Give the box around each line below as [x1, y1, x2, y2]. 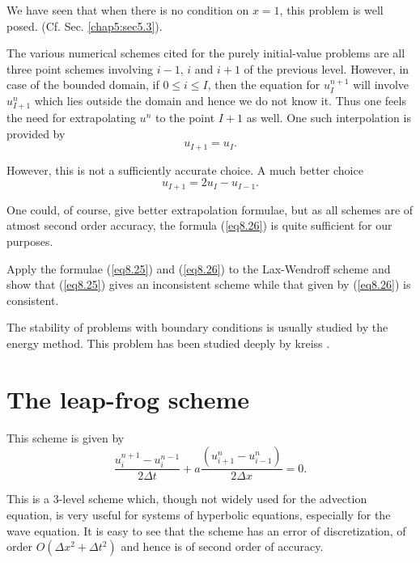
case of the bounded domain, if [6, 76, 159, 93]
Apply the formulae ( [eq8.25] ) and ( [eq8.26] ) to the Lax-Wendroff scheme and [6, 260, 391, 277]
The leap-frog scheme [6, 382, 250, 415]
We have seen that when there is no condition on [6, 2, 249, 18]
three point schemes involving [6, 60, 154, 77]
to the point [155, 109, 215, 126]
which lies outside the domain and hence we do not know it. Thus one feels [34, 91, 406, 108]
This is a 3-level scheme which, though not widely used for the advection [6, 490, 367, 507]
